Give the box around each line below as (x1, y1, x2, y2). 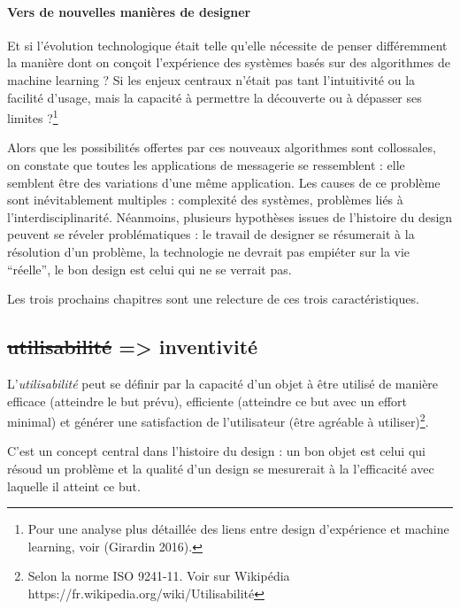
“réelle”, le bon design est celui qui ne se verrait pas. (7, 259, 292, 278)
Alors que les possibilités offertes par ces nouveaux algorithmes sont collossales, (7, 138, 436, 157)
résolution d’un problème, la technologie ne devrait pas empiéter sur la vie (7, 242, 410, 260)
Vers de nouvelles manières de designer (7, 2, 251, 20)
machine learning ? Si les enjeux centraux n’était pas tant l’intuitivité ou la (7, 70, 416, 89)
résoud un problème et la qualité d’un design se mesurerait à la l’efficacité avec (7, 459, 434, 477)
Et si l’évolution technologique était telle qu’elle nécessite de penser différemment (7, 35, 448, 54)
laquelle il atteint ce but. (7, 476, 141, 495)
